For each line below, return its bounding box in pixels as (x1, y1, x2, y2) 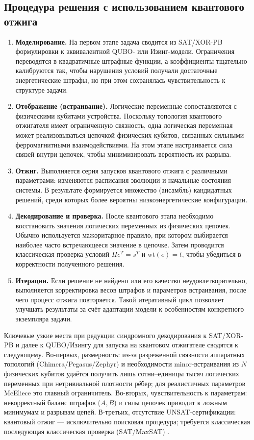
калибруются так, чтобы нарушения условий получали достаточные (15, 65, 218, 75)
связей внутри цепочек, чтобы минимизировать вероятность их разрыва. (15, 149, 231, 159)
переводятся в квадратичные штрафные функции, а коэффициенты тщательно (15, 55, 247, 66)
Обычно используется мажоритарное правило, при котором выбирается (15, 230, 228, 240)
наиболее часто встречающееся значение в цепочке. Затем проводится (15, 239, 224, 249)
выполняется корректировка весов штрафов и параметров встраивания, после (15, 285, 246, 295)
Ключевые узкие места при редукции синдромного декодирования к (4, 330, 207, 340)
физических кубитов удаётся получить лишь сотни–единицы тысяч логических (4, 368, 239, 378)
